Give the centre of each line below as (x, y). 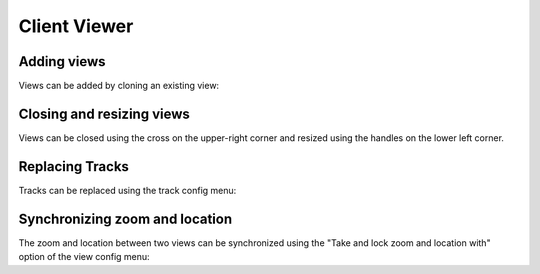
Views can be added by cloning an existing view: (119, 86)
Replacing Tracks (74, 166)
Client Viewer (76, 26)
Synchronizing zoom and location (125, 218)
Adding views (62, 61)
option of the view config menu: (84, 257)
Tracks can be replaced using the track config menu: (127, 190)
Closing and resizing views (104, 113)
